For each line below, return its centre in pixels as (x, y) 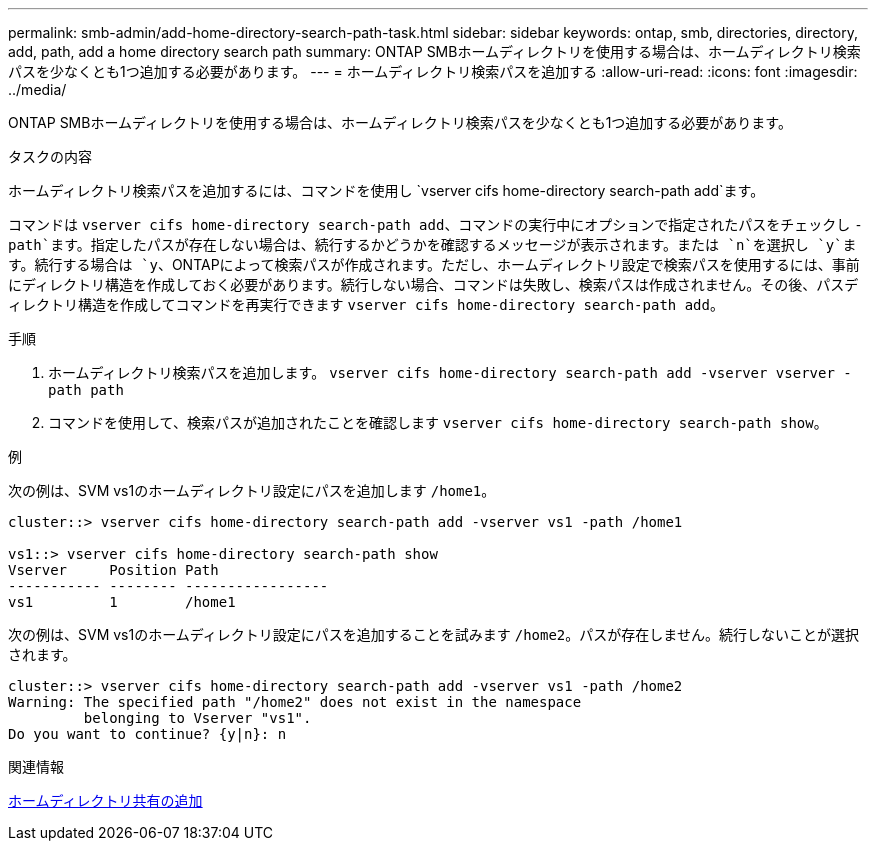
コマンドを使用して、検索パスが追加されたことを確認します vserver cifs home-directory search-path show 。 (438, 422)
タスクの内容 (50, 156)
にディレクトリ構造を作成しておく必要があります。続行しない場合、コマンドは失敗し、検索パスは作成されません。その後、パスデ (433, 284)
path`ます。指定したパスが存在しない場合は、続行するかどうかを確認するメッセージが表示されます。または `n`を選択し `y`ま (432, 245)
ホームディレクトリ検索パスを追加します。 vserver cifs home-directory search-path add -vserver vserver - (450, 372)
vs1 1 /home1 (122, 602)
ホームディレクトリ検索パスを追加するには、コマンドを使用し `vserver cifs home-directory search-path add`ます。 (386, 190)
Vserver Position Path (113, 570)
